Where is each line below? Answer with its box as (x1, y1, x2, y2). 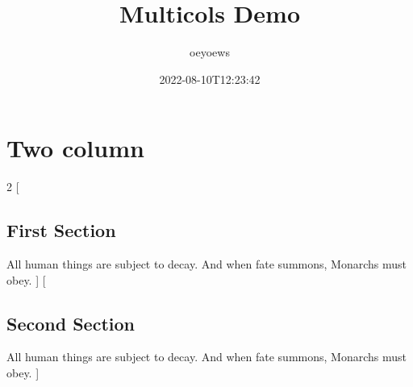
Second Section (6, 310, 135, 335)
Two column (6, 131, 144, 164)
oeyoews (190, 44, 230, 60)
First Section (6, 218, 116, 243)
